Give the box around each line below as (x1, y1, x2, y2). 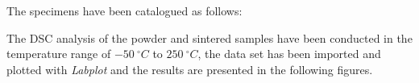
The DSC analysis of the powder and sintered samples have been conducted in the (6, 29, 413, 46)
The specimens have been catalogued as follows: (6, 2, 243, 19)
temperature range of (6, 45, 111, 62)
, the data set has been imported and (197, 45, 381, 62)
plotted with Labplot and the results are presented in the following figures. (6, 60, 373, 77)
